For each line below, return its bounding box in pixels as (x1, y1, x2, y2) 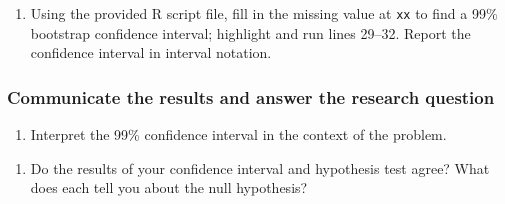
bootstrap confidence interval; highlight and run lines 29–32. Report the (30, 22, 471, 43)
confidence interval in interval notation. (30, 42, 272, 63)
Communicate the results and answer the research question (7, 84, 495, 109)
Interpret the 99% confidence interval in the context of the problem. (30, 124, 447, 145)
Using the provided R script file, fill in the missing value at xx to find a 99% (30, 3, 498, 23)
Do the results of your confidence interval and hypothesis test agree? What (30, 157, 490, 178)
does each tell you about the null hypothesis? (30, 177, 308, 198)
